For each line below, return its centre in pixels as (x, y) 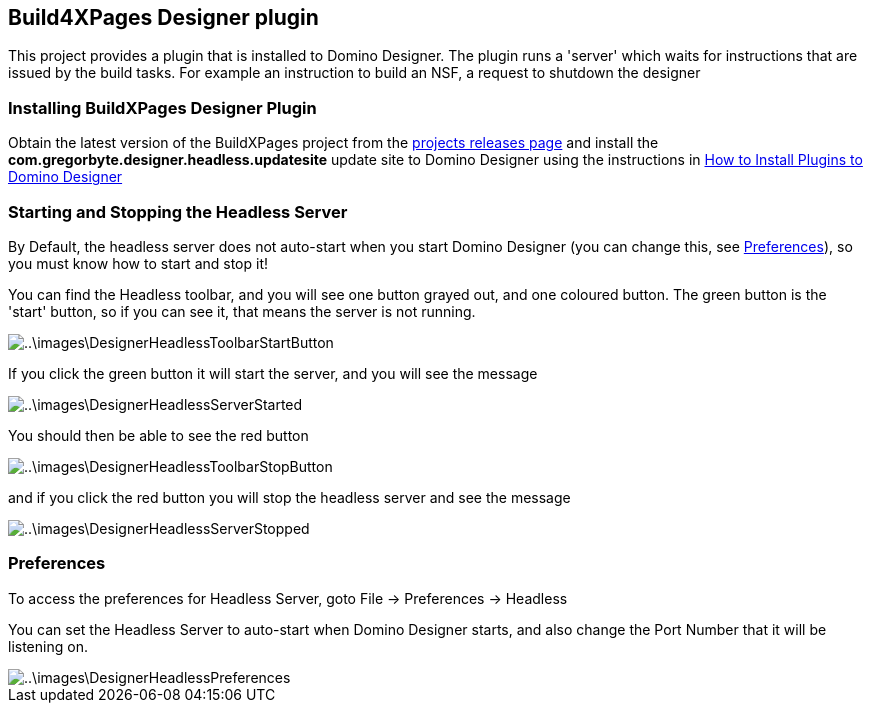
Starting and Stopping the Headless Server (178, 211)
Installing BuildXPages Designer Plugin (162, 107)
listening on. (48, 646)
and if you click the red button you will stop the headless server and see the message (289, 497)
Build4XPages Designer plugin (163, 17)
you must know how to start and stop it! (138, 263)
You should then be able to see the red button (158, 435)
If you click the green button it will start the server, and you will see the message (273, 373)
